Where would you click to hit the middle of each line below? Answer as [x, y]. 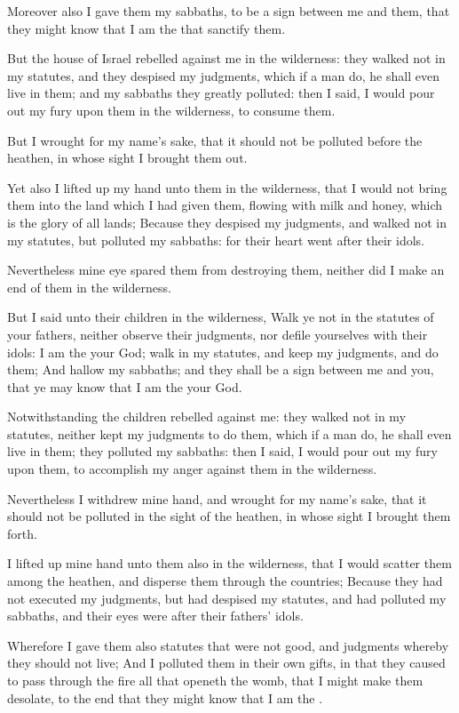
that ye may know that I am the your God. [125, 386]
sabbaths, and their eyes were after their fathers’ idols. [155, 616]
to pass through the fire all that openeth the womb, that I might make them [215, 680]
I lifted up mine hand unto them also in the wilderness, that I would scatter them [229, 563]
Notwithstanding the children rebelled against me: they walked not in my [207, 417]
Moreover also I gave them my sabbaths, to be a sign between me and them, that [229, 11]
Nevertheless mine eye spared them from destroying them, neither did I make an [226, 270]
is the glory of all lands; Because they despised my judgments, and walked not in [227, 222]
